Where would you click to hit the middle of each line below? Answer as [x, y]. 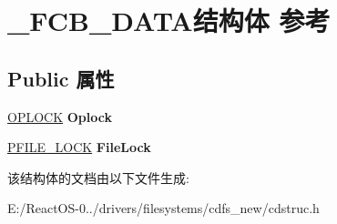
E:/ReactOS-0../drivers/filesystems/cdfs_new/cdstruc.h [163, 208]
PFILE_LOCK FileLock [79, 147]
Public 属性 [61, 78]
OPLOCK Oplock [60, 116]
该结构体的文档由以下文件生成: [98, 177]
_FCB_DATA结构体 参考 [169, 20]
